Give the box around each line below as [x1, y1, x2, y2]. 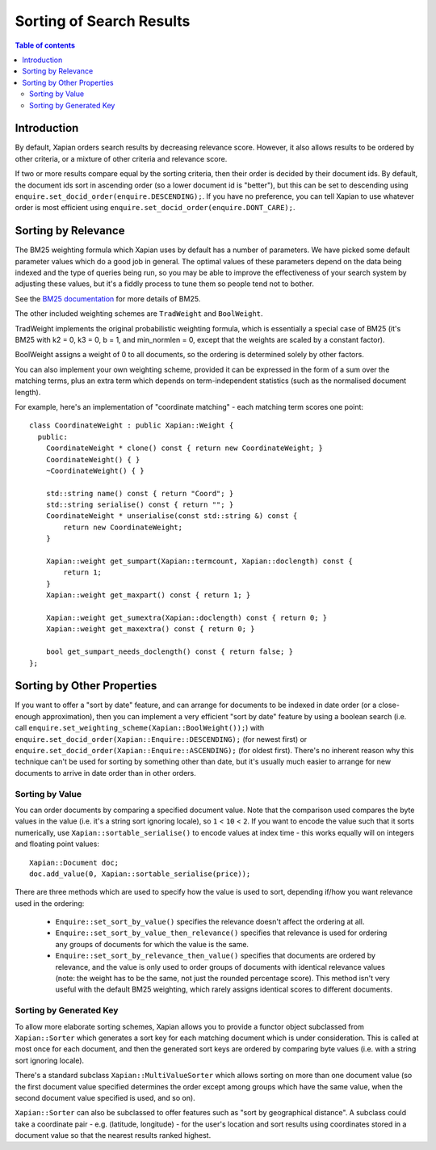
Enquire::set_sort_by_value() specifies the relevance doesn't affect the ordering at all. [55, 917, 365, 927]
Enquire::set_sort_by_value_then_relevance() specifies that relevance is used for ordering [55, 928, 388, 937]
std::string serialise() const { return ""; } [45, 500, 234, 509]
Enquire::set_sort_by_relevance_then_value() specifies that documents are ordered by [55, 950, 375, 961]
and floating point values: [15, 839, 100, 849]
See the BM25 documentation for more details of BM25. [15, 293, 201, 303]
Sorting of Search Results [15, 12, 191, 30]
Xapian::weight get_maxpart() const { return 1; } [45, 591, 251, 600]
